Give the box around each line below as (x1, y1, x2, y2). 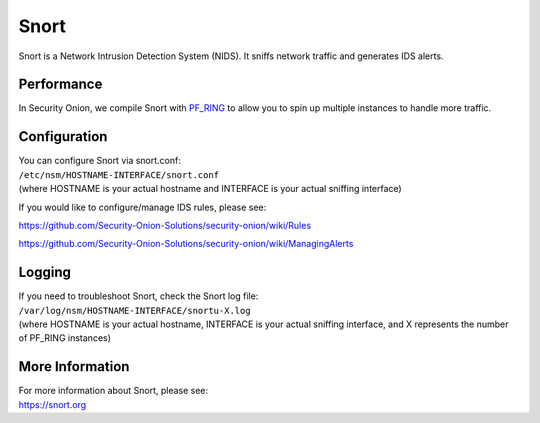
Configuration (18, 128, 108, 145)
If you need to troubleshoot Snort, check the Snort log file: (18, 290, 259, 302)
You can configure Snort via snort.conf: (18, 155, 182, 167)
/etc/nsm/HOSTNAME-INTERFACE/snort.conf (18, 169, 220, 180)
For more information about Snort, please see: (18, 385, 209, 397)
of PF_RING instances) (18, 332, 112, 344)
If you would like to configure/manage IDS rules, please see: (18, 201, 267, 213)
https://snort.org (18, 398, 87, 410)
